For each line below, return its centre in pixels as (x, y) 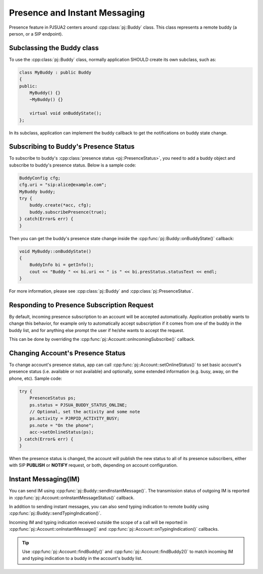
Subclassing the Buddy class (54, 48)
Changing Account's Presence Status (67, 353)
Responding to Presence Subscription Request (81, 305)
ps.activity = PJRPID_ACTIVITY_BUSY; (75, 418)
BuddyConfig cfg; (40, 178)
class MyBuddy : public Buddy (55, 72)
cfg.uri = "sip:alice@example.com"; (63, 185)
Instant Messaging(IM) (44, 479)
